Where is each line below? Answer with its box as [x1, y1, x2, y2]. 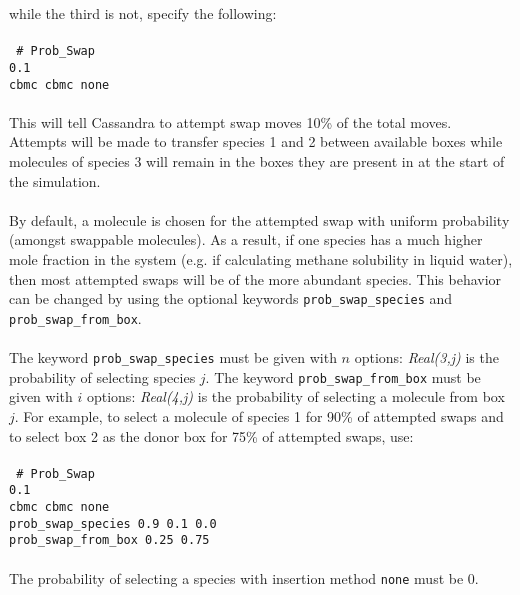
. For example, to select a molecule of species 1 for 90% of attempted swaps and [14, 405, 504, 426]
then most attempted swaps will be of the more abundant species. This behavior [9, 268, 502, 289]
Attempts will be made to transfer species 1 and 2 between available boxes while [9, 131, 503, 152]
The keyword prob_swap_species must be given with [9, 347, 337, 367]
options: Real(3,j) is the [354, 347, 499, 367]
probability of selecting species [9, 366, 196, 387]
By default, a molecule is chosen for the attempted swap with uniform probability [9, 209, 510, 230]
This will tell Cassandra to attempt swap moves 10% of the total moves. [9, 111, 452, 132]
